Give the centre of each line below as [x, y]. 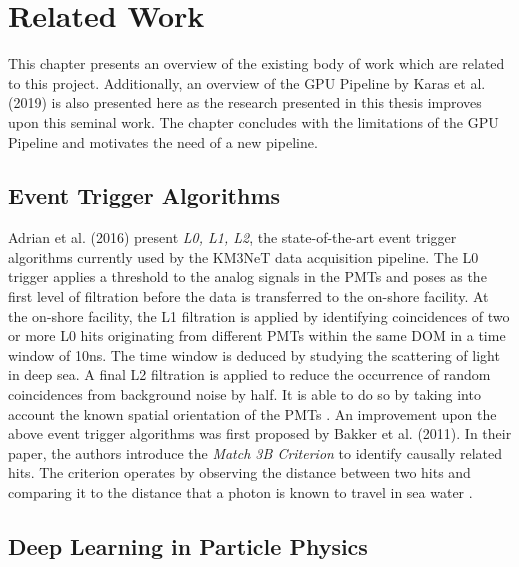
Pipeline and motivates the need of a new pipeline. [163, 141]
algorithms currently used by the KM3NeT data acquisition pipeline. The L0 [243, 256]
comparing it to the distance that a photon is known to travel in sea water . [240, 492]
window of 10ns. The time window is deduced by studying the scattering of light [254, 354]
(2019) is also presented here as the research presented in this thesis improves [245, 102]
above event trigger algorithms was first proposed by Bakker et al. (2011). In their [260, 433]
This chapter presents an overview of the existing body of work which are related [256, 63]
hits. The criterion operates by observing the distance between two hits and [239, 472]
